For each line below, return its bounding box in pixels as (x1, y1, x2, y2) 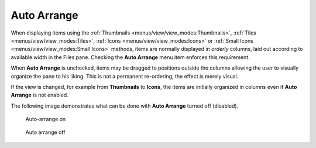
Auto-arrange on (25, 116, 66, 123)
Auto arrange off (25, 129, 66, 136)
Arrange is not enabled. (11, 91, 68, 99)
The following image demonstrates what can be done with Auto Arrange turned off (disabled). (11, 102, 239, 109)
